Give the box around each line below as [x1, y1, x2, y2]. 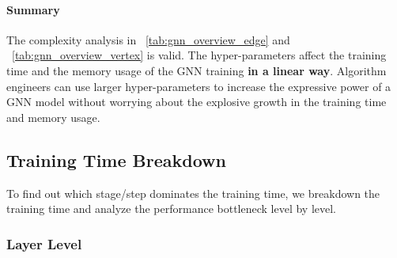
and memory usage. [6, 108, 100, 125]
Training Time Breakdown [6, 147, 226, 172]
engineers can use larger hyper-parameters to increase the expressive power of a [6, 78, 391, 94]
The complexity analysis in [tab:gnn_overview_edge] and [6, 31, 290, 47]
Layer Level [6, 233, 82, 253]
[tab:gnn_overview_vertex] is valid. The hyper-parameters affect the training [12, 47, 387, 63]
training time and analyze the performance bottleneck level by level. [6, 200, 337, 217]
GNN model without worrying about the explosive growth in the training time [6, 93, 387, 110]
